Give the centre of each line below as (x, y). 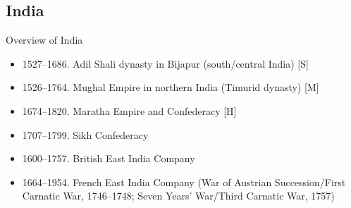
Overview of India (44, 40)
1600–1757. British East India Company (109, 158)
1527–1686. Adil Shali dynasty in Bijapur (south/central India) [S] (165, 63)
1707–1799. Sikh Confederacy (85, 134)
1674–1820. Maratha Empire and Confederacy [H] (129, 110)
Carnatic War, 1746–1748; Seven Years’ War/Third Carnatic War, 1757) (178, 196)
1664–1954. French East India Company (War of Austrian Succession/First (184, 182)
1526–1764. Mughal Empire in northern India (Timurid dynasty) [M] (171, 87)
